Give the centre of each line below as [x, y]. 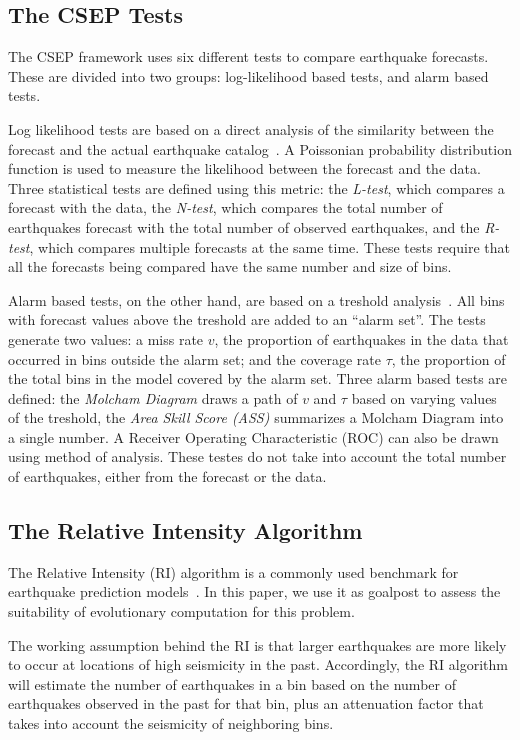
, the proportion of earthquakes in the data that [361, 338]
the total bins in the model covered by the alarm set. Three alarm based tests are [258, 378]
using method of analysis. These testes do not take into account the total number [257, 456]
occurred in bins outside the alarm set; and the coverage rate [194, 358]
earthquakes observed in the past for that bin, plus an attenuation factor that [246, 703]
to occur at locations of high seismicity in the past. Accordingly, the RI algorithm [258, 664]
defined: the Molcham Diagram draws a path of [153, 397]
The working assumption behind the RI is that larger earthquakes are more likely [257, 644]
